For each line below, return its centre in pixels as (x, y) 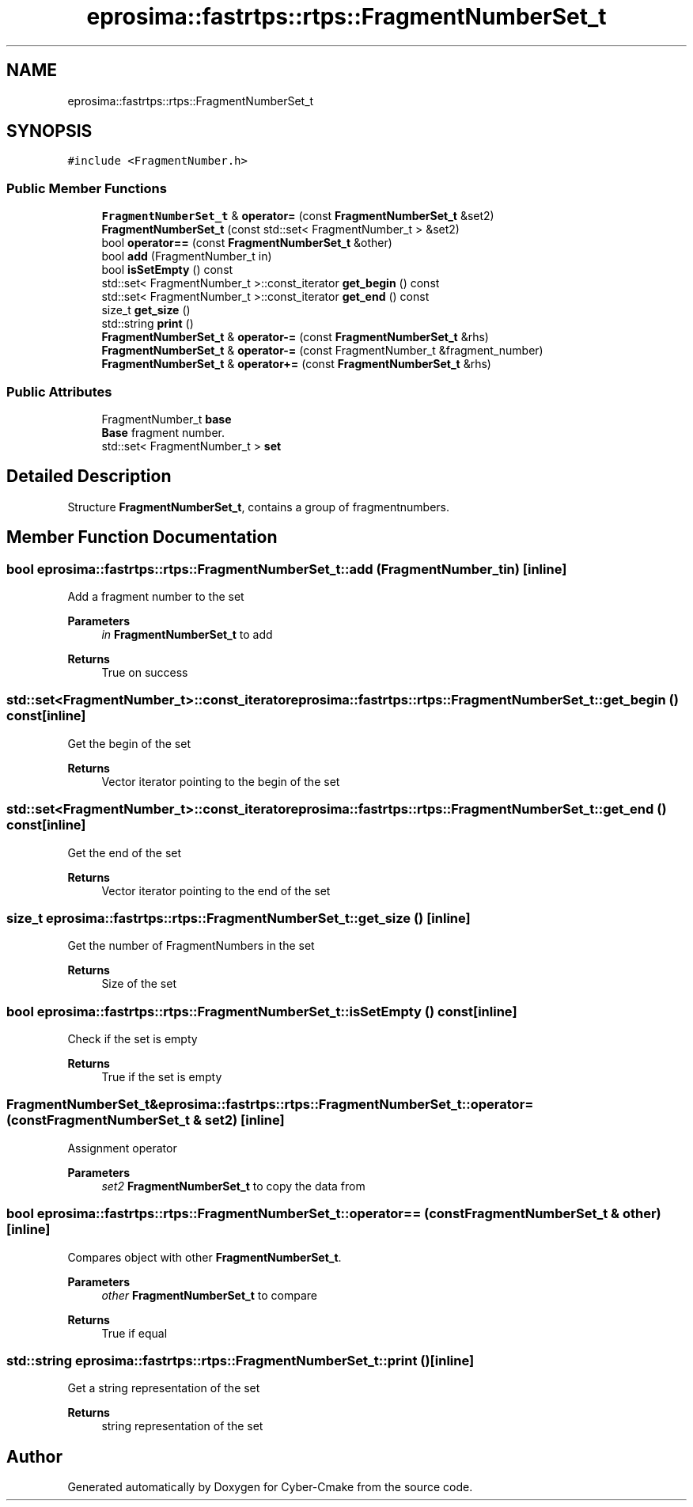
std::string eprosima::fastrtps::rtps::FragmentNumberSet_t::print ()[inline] (240, 1360)
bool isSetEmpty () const (167, 270)
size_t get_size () (146, 310)
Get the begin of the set (129, 743)
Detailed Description (89, 476)
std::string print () (148, 324)
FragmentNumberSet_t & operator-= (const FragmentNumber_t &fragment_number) (322, 351)
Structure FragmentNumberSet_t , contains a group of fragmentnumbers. (259, 507)
